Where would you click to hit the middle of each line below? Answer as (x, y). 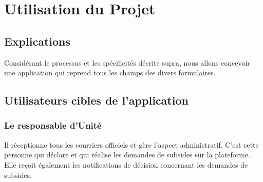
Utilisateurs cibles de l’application (96, 100)
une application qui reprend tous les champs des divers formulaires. (110, 73)
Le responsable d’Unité (53, 125)
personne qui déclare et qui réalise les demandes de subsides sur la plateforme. (127, 155)
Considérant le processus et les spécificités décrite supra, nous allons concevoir (127, 62)
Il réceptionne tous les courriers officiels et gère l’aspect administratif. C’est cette (131, 144)
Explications (37, 41)
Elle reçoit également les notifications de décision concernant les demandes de (126, 164)
